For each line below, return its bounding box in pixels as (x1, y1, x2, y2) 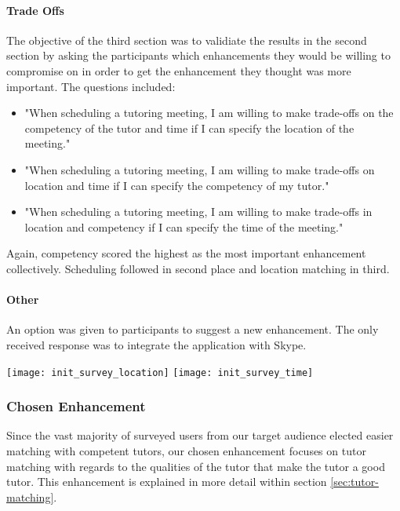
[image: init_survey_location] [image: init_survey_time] (6, 367, 314, 378)
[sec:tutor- (330, 473, 379, 490)
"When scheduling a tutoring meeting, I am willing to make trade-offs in (24, 203, 373, 220)
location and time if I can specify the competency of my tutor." (24, 177, 329, 193)
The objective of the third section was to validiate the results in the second (6, 31, 367, 48)
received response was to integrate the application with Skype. (6, 336, 307, 352)
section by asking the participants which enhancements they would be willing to (6, 47, 391, 64)
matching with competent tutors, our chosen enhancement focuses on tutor (6, 442, 366, 458)
